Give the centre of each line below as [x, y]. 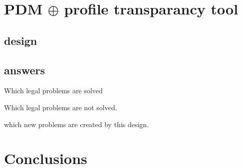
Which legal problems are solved [53, 90]
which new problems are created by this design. [77, 124]
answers [25, 70]
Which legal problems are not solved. [61, 107]
